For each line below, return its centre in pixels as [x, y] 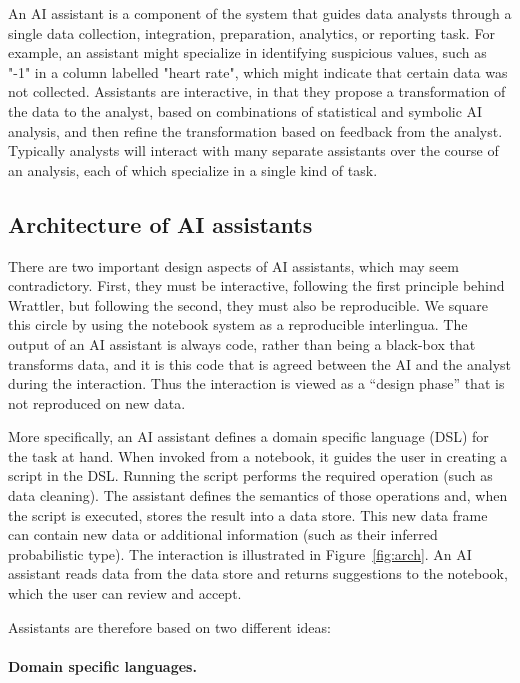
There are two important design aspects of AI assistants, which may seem [233, 265]
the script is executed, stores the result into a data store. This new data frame [248, 514]
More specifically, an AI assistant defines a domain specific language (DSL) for [248, 436]
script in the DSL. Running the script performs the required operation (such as [250, 475]
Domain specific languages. [102, 665]
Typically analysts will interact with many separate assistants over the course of [253, 150]
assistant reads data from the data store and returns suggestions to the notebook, [258, 573]
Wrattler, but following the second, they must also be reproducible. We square [248, 304]
